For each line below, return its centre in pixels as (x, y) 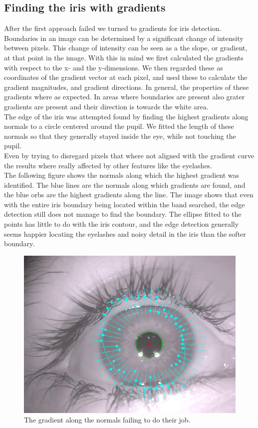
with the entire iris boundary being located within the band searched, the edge (125, 204)
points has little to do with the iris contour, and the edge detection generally (122, 224)
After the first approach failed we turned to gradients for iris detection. (113, 28)
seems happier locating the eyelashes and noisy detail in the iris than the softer (125, 233)
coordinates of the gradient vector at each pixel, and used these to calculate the (126, 77)
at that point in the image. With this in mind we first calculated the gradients (124, 57)
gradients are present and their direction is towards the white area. (106, 106)
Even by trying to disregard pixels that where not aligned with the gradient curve (129, 155)
